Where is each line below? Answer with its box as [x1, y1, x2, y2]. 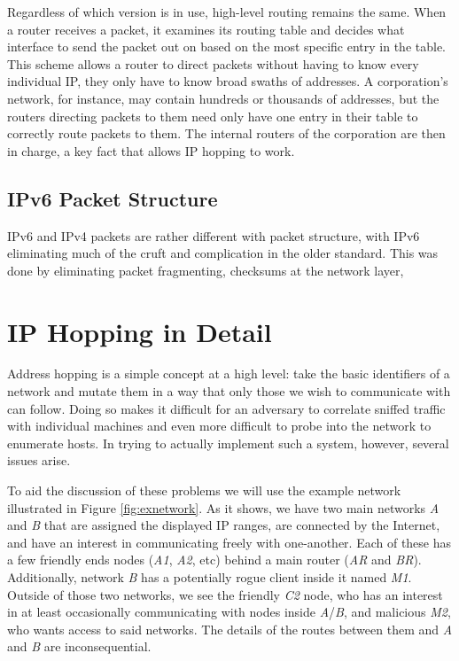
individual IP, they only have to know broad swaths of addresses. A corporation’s [7, 72, 448, 90]
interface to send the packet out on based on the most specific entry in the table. [7, 37, 447, 56]
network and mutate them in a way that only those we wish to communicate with [7, 382, 451, 400]
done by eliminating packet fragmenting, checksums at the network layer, [7, 261, 404, 279]
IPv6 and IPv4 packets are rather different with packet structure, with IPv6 [7, 226, 420, 245]
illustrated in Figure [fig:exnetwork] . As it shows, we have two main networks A [7, 498, 440, 517]
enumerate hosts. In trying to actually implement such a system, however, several [7, 433, 449, 452]
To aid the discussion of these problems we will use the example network [7, 481, 401, 500]
